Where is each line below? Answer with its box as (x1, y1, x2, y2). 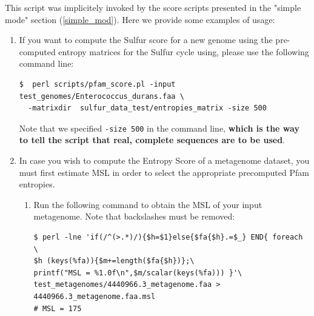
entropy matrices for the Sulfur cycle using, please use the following (58, 45, 309, 58)
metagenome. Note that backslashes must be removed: (33, 210, 235, 223)
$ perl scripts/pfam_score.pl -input (19, 79, 176, 89)
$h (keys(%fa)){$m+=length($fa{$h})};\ (33, 257, 195, 266)
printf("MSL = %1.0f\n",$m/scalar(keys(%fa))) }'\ (33, 268, 242, 277)
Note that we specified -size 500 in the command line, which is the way (19, 121, 299, 134)
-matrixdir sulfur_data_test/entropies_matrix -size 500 (28, 104, 267, 113)
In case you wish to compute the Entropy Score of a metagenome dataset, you (19, 154, 310, 166)
